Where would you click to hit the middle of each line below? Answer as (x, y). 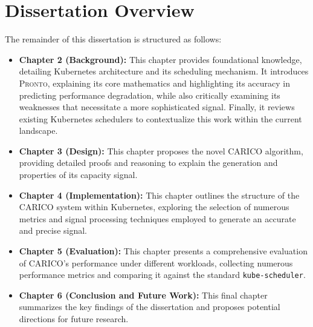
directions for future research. (74, 319)
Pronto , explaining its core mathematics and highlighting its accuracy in (154, 83)
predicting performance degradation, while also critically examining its (150, 95)
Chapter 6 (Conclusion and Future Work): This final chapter (143, 295)
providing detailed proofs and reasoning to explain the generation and (148, 163)
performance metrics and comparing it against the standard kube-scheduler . (162, 275)
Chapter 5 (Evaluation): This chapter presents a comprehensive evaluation (163, 251)
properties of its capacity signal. (78, 175)
